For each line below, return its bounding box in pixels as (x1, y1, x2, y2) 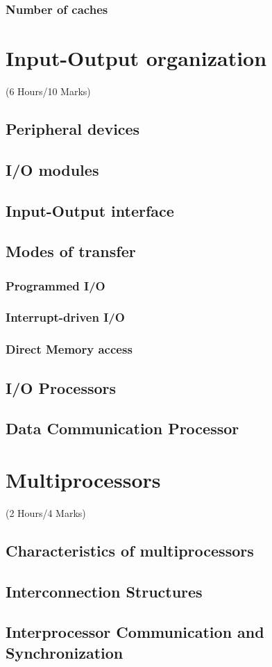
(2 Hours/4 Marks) (6, 505, 86, 520)
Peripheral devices (6, 117, 140, 139)
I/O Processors (6, 377, 117, 398)
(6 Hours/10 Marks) (6, 83, 91, 98)
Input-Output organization (6, 44, 267, 72)
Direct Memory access (6, 340, 133, 358)
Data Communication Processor (6, 418, 239, 439)
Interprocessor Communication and (6, 621, 264, 643)
